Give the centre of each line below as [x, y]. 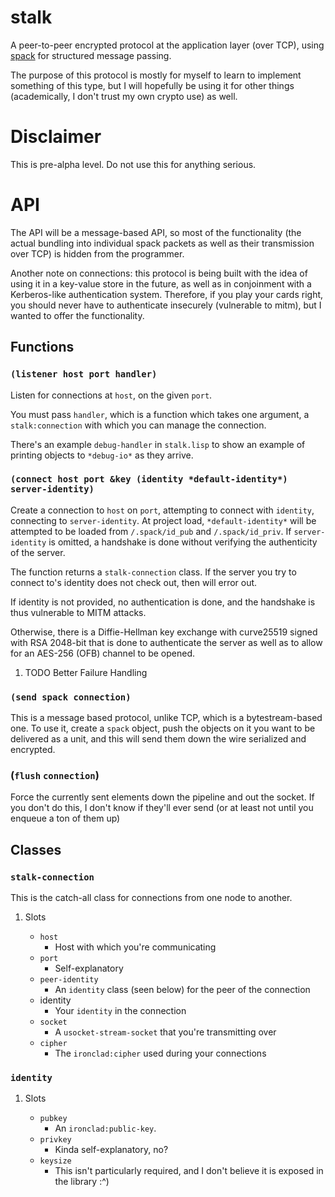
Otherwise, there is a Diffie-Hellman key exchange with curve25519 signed [164, 632]
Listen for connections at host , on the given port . [111, 395]
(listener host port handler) [84, 374]
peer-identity [69, 980]
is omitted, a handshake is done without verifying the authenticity [183, 542]
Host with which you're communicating [135, 947]
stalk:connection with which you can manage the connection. [138, 425]
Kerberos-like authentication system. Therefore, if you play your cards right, [167, 294]
